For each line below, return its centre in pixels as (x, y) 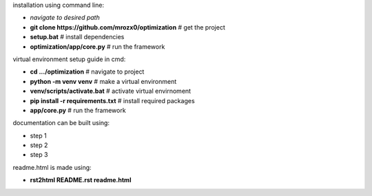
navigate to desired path (65, 18)
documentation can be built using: (61, 123)
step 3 (39, 155)
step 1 (39, 135)
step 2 (39, 145)
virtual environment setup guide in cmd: (69, 59)
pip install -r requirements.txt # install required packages (113, 100)
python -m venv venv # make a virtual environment (103, 81)
